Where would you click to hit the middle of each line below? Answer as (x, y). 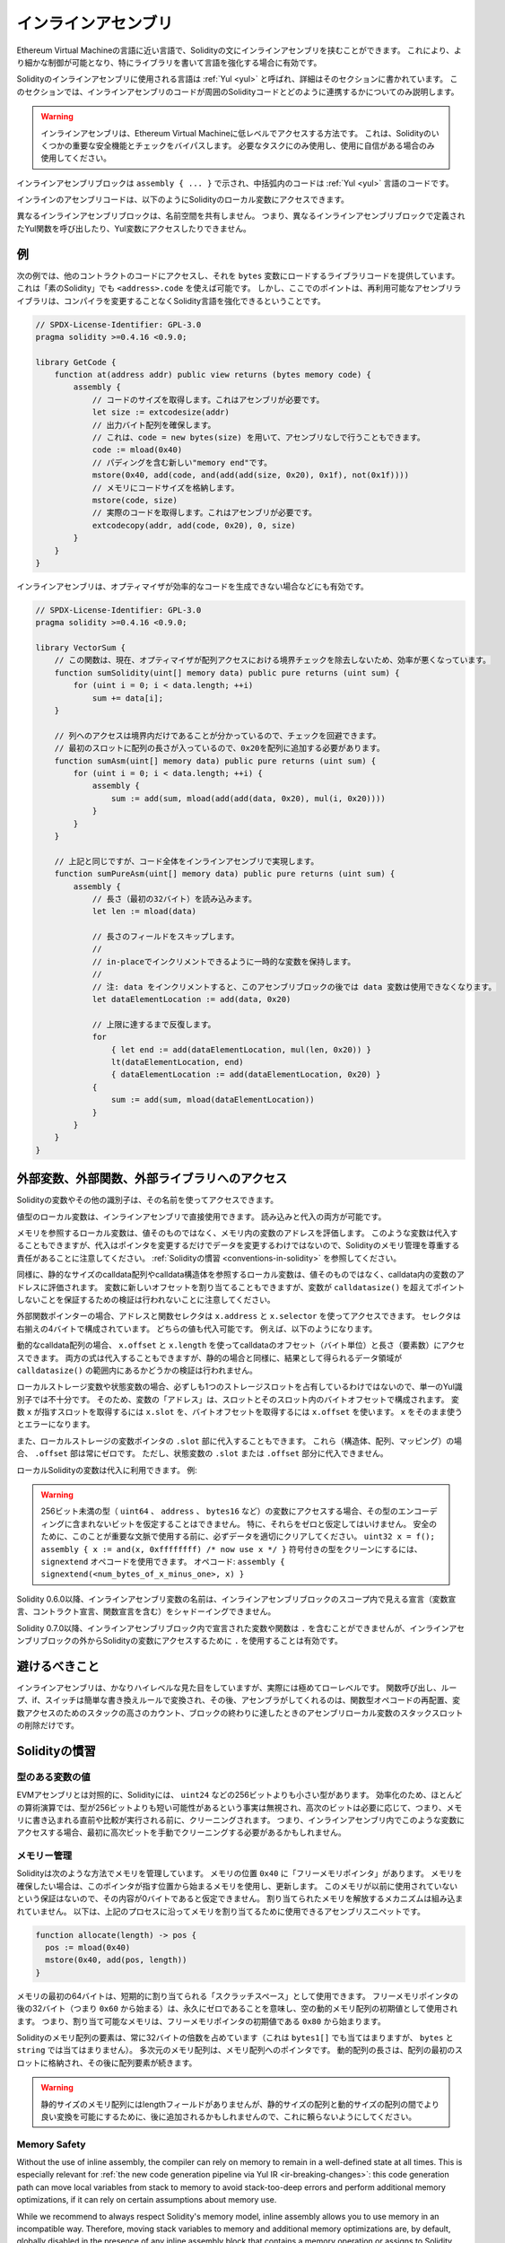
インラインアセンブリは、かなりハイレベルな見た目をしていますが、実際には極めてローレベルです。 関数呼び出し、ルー (237, 1688)
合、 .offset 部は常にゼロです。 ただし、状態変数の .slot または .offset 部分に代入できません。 (202, 1453)
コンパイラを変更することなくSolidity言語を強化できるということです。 (195, 301)
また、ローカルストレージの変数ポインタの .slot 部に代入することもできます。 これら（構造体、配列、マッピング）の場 (239, 1441)
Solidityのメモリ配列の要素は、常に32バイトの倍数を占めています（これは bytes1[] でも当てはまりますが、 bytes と (235, 2038)
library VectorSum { (80, 648)
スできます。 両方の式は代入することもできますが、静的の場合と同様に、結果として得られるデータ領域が (209, 1357)
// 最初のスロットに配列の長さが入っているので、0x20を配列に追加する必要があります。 (219, 748)
